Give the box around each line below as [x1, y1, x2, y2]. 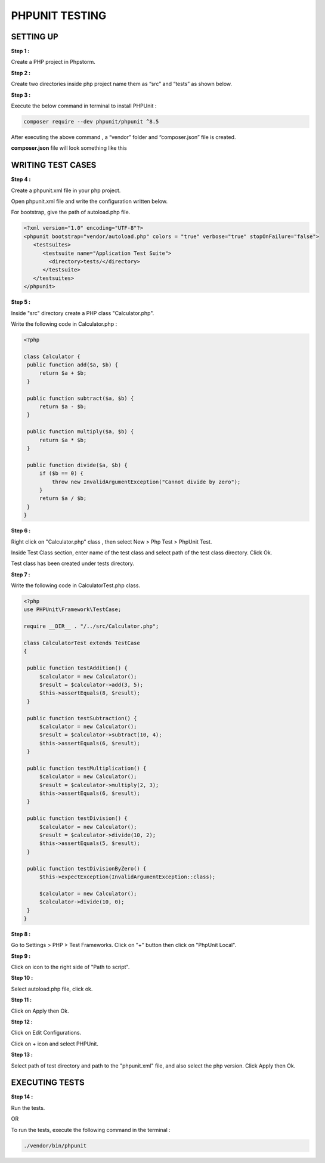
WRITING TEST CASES [11, 160, 97, 170]
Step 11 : [11, 997, 32, 1004]
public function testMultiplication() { [27, 764, 147, 772]
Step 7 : [11, 570, 30, 578]
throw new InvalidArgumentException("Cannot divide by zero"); [51, 478, 241, 485]
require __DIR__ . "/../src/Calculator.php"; [23, 623, 159, 630]
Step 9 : [11, 952, 31, 960]
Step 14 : [11, 1093, 33, 1100]
